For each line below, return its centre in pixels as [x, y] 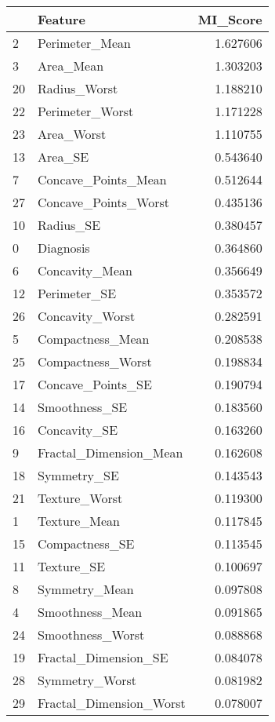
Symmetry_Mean [86, 589]
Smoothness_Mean [90, 612]
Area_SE [63, 157]
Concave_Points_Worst [104, 202]
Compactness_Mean [94, 339]
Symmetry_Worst [87, 680]
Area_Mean [71, 66]
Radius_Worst [78, 88]
